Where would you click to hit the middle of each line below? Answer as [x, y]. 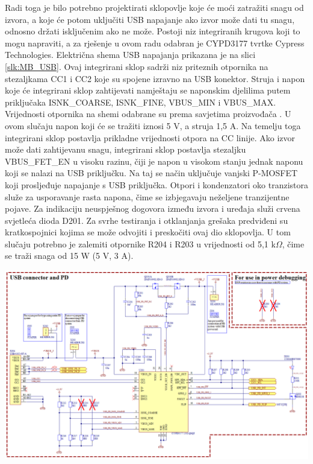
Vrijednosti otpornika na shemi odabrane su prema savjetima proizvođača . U [148, 114]
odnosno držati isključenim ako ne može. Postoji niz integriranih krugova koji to [153, 31]
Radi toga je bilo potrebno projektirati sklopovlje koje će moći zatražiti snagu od [154, 7]
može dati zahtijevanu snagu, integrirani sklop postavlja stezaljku [126, 149]
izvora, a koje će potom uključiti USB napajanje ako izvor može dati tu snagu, [150, 19]
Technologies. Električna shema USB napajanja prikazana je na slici [130, 55]
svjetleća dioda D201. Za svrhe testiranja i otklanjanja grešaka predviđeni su [147, 220]
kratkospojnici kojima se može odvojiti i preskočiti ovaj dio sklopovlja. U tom [148, 232]
